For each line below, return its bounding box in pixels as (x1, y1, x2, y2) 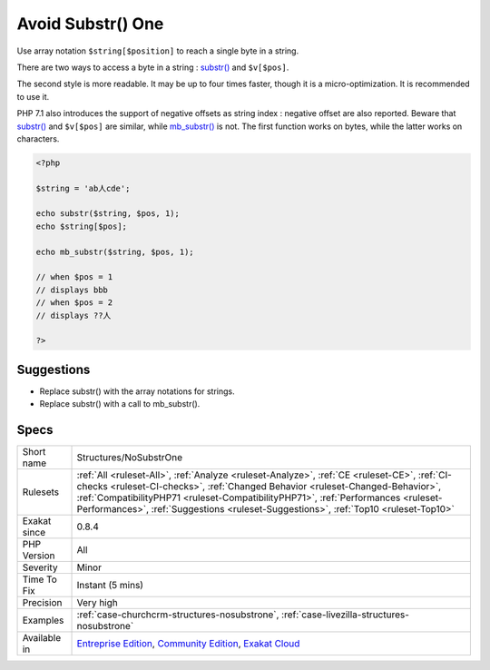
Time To (22, 573, 58, 586)
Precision (22, 596, 63, 609)
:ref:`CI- (417, 468, 453, 481)
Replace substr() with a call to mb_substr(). (39, 399, 201, 409)
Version (22, 549, 55, 562)
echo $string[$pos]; (35, 221, 127, 232)
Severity (22, 561, 58, 574)
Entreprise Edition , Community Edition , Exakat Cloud (76, 637, 300, 650)
